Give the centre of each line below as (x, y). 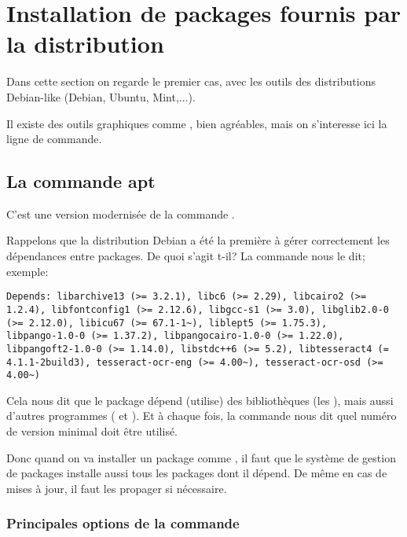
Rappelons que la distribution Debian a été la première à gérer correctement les (198, 240)
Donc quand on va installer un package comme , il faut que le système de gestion (201, 457)
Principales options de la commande (123, 523)
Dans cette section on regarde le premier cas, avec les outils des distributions (191, 81)
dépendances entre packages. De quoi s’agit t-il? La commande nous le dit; (186, 256)
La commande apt (81, 181)
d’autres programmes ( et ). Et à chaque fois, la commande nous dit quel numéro (202, 416)
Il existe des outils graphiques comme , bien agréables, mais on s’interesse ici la (197, 123)
